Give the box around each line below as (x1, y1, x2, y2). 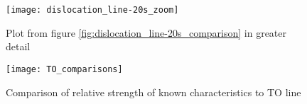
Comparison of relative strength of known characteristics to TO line (6, 84, 301, 99)
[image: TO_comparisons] (6, 64, 123, 74)
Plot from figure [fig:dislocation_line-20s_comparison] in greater (6, 25, 287, 40)
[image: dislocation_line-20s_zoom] (6, 5, 179, 15)
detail (6, 39, 31, 54)
